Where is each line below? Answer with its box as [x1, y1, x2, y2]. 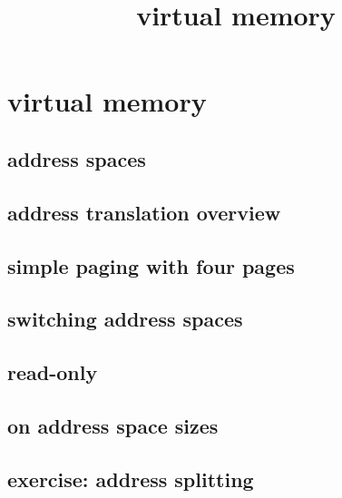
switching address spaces [7, 305, 243, 333]
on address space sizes [7, 411, 219, 439]
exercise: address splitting [7, 464, 254, 493]
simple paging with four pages [7, 251, 295, 279]
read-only [7, 358, 98, 386]
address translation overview [7, 198, 281, 226]
